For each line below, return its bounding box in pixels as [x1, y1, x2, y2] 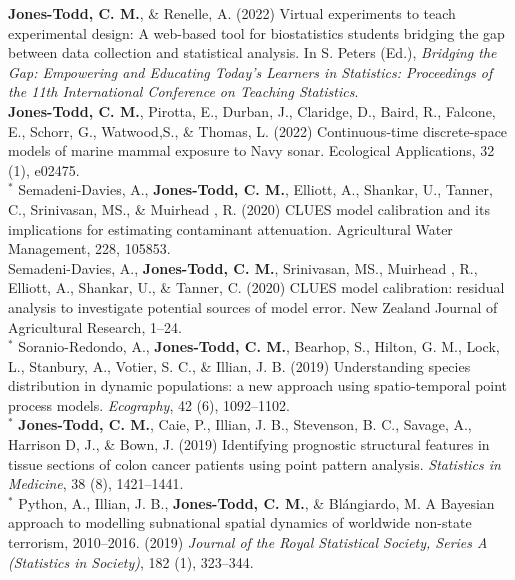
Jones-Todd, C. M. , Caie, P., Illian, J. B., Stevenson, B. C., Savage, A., [18, 414, 472, 435]
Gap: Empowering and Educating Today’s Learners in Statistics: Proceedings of [8, 61, 493, 82]
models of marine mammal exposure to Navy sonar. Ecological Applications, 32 [8, 140, 495, 161]
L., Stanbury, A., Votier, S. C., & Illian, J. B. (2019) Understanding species [8, 355, 471, 376]
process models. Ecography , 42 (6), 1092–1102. [8, 394, 290, 415]
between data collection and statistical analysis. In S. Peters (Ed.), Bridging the [8, 42, 497, 63]
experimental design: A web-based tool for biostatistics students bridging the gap [8, 22, 505, 43]
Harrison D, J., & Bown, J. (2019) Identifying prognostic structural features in [8, 434, 490, 455]
